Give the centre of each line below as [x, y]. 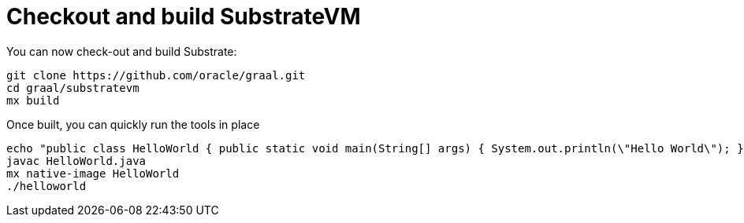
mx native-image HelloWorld [93, 173]
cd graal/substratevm [73, 88]
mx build [33, 100]
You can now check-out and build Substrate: [122, 51]
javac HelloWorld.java [76, 161]
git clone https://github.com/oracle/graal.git [156, 75]
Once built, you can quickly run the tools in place [133, 124]
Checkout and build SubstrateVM [184, 16]
